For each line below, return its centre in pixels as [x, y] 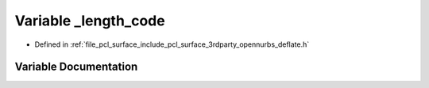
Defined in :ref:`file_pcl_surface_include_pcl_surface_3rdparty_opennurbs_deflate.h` [172, 44]
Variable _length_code [90, 21]
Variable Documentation [76, 67]
